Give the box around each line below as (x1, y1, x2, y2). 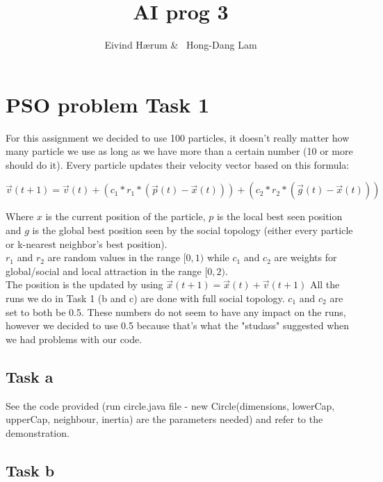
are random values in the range (47, 250, 180, 265)
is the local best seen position (216, 209, 343, 224)
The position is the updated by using (6, 277, 163, 292)
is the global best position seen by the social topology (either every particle (32, 223, 353, 238)
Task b (6, 459, 55, 481)
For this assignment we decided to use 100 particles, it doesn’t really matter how (6, 130, 350, 144)
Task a (6, 365, 54, 387)
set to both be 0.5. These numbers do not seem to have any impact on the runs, (6, 304, 346, 319)
